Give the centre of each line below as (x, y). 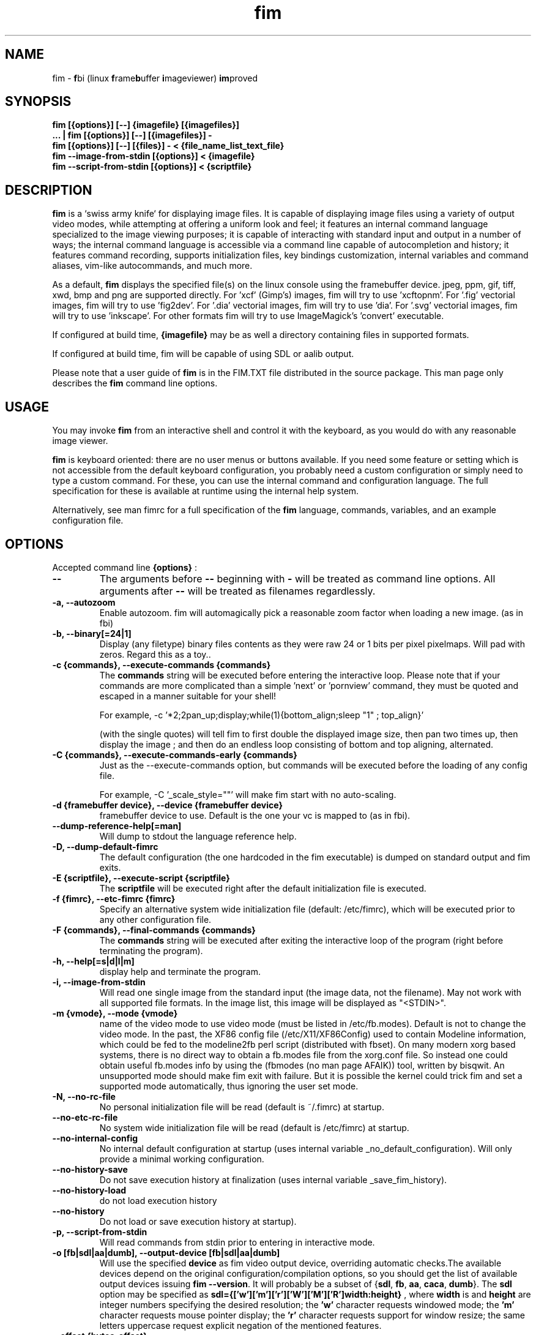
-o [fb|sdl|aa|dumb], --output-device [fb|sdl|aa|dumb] (166, 1252)
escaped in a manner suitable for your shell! (188, 696)
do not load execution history (158, 1200)
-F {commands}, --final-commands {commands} (154, 930)
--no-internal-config (95, 1138)
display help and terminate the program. (180, 971)
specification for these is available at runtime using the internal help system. (206, 491)
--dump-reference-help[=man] (117, 825)
